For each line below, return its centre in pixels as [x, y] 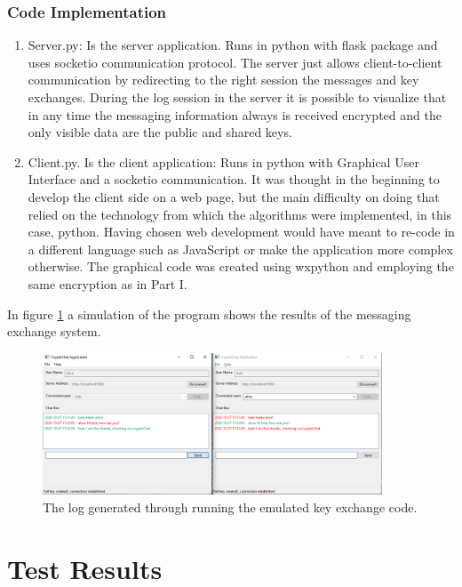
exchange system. [54, 331]
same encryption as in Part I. [108, 283]
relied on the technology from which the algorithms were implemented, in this [240, 214]
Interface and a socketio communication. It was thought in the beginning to [234, 179]
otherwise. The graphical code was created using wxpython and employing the [241, 266]
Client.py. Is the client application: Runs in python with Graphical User [223, 161]
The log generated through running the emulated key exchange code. [230, 507]
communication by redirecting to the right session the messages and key [223, 80]
